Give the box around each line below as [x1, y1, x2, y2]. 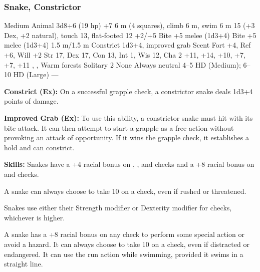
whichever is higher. [4, 212, 65, 222]
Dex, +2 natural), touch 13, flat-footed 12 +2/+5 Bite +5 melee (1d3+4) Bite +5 [4, 30, 256, 40]
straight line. [4, 258, 43, 269]
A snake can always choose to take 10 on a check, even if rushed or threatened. [4, 185, 246, 196]
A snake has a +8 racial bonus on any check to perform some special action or [4, 229, 244, 239]
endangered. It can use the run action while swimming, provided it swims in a [4, 248, 243, 259]
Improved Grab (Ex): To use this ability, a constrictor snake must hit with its [4, 112, 253, 123]
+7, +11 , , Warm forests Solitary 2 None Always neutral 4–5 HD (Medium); [4, 59, 241, 70]
